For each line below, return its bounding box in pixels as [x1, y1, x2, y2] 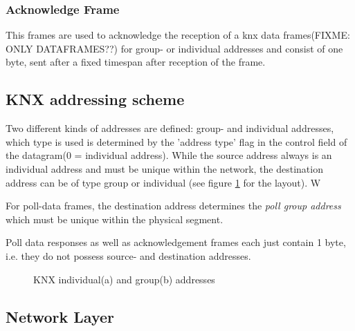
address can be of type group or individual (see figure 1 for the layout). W [6, 175, 321, 189]
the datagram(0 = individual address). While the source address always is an [6, 148, 332, 162]
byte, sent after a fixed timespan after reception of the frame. [6, 55, 266, 69]
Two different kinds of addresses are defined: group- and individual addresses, [6, 121, 334, 135]
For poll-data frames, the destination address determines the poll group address [6, 198, 341, 213]
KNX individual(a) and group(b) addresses [33, 272, 215, 286]
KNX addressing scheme [6, 88, 185, 110]
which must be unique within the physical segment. [6, 211, 224, 226]
